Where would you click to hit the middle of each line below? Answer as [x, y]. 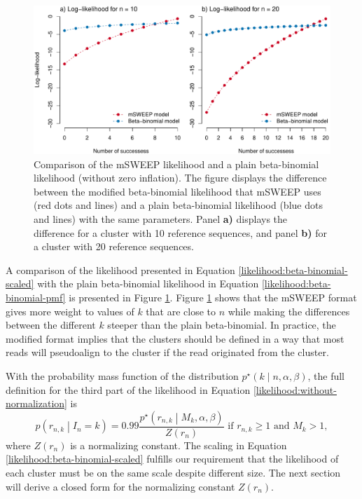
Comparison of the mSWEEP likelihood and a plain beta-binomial [176, 164]
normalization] [36, 403]
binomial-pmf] [36, 297]
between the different [51, 325]
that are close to [181, 311]
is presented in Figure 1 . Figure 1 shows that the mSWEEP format [213, 297]
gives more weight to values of [70, 311]
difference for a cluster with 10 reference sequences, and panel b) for [180, 232]
